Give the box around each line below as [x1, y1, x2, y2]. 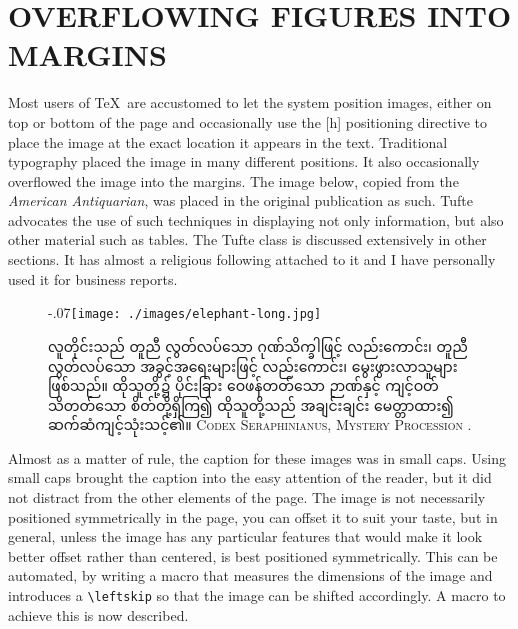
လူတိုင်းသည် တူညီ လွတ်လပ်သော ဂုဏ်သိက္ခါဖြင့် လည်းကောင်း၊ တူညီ [48, 335, 468, 356]
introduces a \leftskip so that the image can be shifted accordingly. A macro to [8, 585, 506, 606]
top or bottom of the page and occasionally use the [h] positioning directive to [8, 111, 488, 132]
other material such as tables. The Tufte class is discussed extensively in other [8, 229, 487, 250]
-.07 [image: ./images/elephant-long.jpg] [48, 302, 322, 323]
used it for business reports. [8, 268, 178, 289]
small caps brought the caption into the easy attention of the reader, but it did [8, 467, 492, 488]
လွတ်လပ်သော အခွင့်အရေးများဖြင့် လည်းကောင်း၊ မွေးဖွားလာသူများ [48, 355, 458, 376]
